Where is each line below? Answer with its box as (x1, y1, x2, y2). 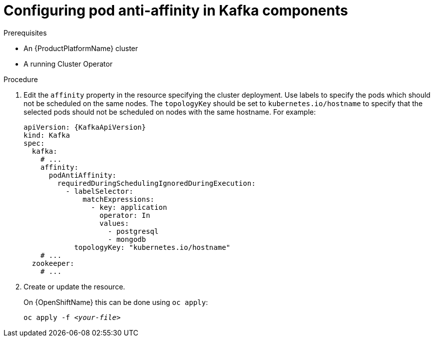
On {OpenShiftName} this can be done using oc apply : (24, 297, 208, 306)
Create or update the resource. (24, 282, 125, 291)
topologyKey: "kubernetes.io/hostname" (74, 243, 231, 251)
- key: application (91, 203, 167, 211)
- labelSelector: (66, 187, 134, 195)
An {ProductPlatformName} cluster (24, 44, 138, 53)
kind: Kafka (24, 131, 70, 139)
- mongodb (108, 235, 146, 243)
